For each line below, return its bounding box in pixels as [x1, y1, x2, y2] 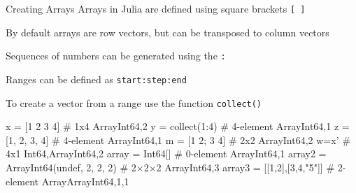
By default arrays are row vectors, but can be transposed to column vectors [6, 24, 329, 39]
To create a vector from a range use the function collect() [6, 95, 262, 110]
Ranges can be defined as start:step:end [6, 71, 187, 86]
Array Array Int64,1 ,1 [41, 173, 129, 188]
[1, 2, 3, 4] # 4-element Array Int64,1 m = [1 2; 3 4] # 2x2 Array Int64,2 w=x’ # [6, 132, 350, 147]
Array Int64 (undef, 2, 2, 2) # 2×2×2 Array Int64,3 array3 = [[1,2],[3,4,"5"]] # [6, 160, 335, 174]
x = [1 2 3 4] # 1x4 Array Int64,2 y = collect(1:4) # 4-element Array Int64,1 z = [6, 119, 350, 134]
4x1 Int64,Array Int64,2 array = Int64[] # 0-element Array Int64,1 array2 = [6, 146, 327, 161]
